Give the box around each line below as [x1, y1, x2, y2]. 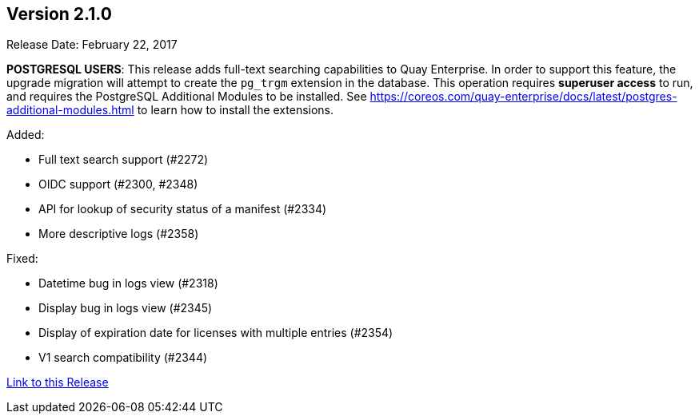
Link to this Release [6, 375, 109, 390]
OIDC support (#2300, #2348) [38, 177, 198, 192]
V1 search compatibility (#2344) [38, 351, 208, 365]
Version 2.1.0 [6, 4, 112, 24]
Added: [6, 128, 45, 142]
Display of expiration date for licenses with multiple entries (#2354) [38, 326, 393, 340]
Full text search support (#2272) [38, 153, 209, 167]
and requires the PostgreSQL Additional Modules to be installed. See [6, 89, 367, 104]
